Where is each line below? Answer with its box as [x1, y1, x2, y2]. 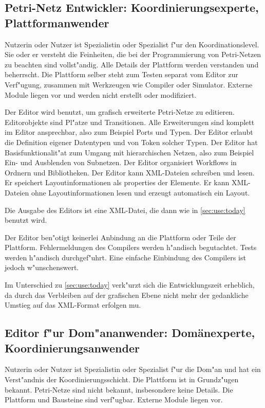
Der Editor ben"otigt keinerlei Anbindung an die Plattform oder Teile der [5, 232, 236, 242]
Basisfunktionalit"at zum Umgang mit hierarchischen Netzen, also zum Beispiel [5, 147, 254, 157]
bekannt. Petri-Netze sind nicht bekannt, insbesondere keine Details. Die [5, 384, 233, 395]
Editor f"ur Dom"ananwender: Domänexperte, [5, 325, 255, 341]
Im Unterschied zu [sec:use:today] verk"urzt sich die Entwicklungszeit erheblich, [5, 279, 255, 290]
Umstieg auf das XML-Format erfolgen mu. [5, 299, 141, 310]
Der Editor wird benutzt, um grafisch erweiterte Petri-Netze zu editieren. [5, 107, 235, 117]
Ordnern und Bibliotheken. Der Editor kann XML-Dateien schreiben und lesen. [5, 167, 255, 178]
